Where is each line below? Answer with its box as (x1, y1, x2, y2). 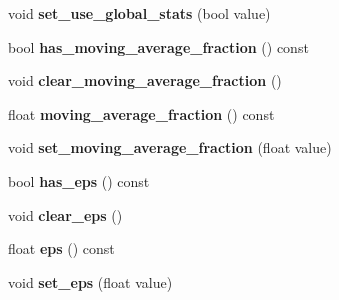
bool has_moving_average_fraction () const (8, 36, 309, 57)
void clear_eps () (8, 204, 123, 225)
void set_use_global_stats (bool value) (8, 3, 271, 23)
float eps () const (8, 238, 115, 259)
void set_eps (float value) (8, 271, 173, 292)
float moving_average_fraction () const (8, 103, 275, 124)
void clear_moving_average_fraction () (8, 70, 282, 91)
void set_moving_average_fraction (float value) (8, 137, 332, 158)
